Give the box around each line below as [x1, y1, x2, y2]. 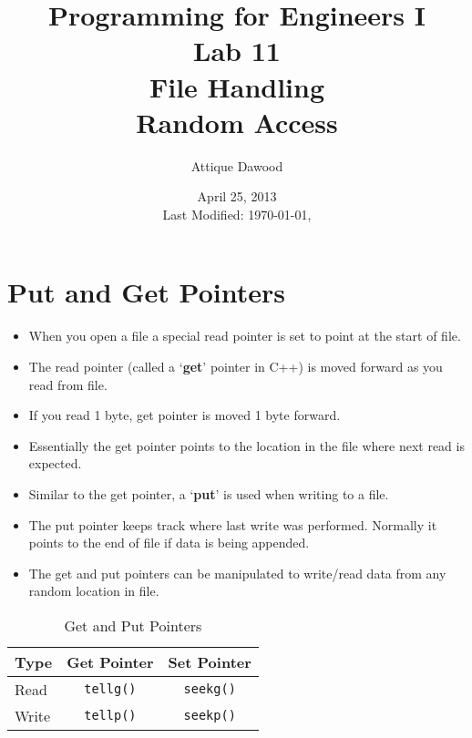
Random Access [136, 103, 338, 140]
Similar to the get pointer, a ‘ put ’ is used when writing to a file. [28, 484, 389, 503]
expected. [28, 454, 82, 473]
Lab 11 [193, 32, 281, 69]
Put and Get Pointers [7, 273, 286, 311]
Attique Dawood [190, 156, 283, 175]
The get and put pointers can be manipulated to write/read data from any [28, 563, 446, 582]
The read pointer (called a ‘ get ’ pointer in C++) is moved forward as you [28, 357, 443, 375]
